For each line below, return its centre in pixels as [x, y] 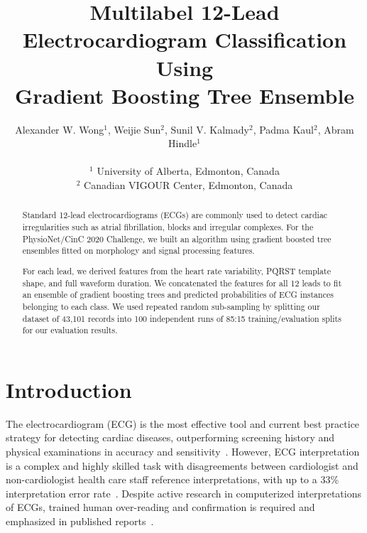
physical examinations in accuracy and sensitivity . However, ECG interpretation [183, 452]
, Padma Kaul [283, 129]
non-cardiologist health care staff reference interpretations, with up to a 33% [172, 479]
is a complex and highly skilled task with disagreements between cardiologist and [182, 465]
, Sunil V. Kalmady [207, 129]
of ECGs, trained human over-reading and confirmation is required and [160, 507]
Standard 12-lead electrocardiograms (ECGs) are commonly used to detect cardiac [175, 215]
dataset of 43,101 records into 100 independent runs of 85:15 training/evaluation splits [182, 318]
